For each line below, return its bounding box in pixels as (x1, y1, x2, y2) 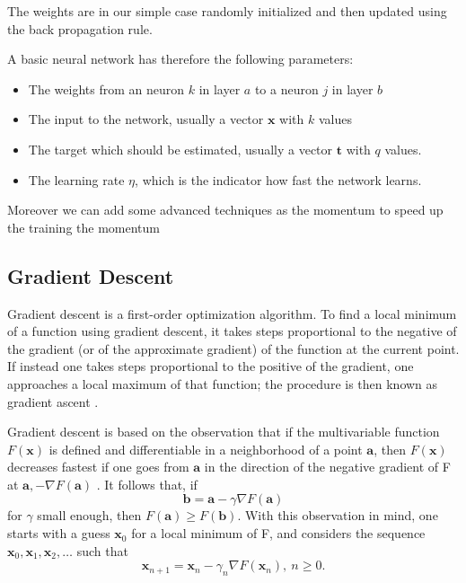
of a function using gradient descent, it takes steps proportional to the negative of (7, 322, 457, 340)
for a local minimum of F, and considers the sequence (131, 524, 426, 543)
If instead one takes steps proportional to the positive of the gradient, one (7, 357, 414, 375)
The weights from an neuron (28, 79, 185, 98)
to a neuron (254, 79, 319, 98)
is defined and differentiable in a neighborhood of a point (48, 439, 363, 458)
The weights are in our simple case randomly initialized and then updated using (7, 2, 447, 20)
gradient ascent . (7, 392, 99, 411)
